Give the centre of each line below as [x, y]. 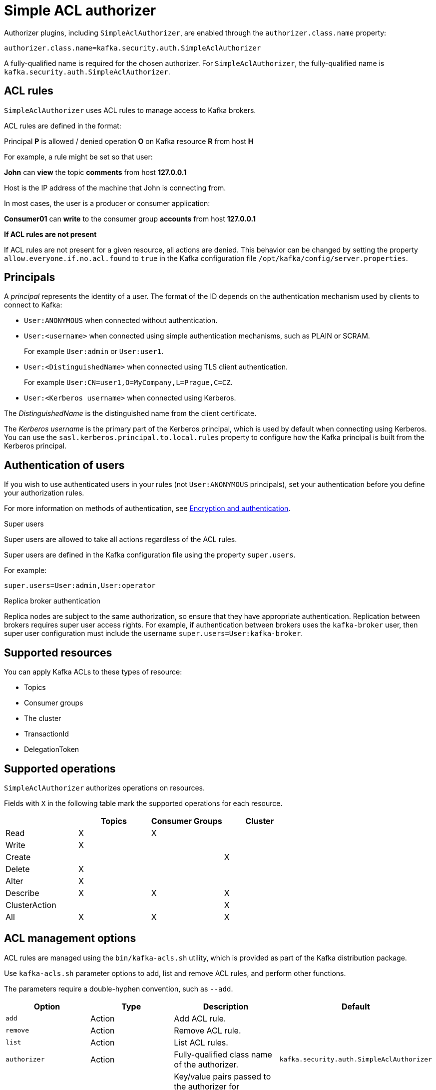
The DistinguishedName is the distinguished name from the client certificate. [130, 413]
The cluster [43, 718]
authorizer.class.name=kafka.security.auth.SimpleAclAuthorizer [133, 48]
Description [226, 1006]
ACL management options [70, 938]
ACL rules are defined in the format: [63, 125]
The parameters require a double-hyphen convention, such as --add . [119, 988]
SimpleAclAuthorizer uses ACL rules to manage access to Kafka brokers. [130, 110]
